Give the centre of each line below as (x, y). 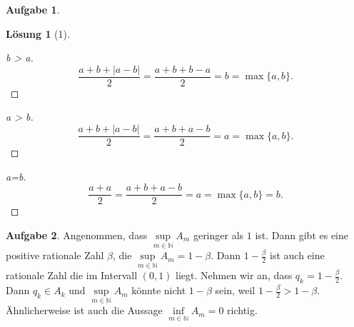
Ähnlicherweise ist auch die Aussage (84, 310)
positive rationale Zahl (55, 255)
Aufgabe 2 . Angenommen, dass (77, 235)
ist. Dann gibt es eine (302, 235)
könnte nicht (159, 290)
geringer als (218, 235)
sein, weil (235, 290)
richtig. (242, 310)
